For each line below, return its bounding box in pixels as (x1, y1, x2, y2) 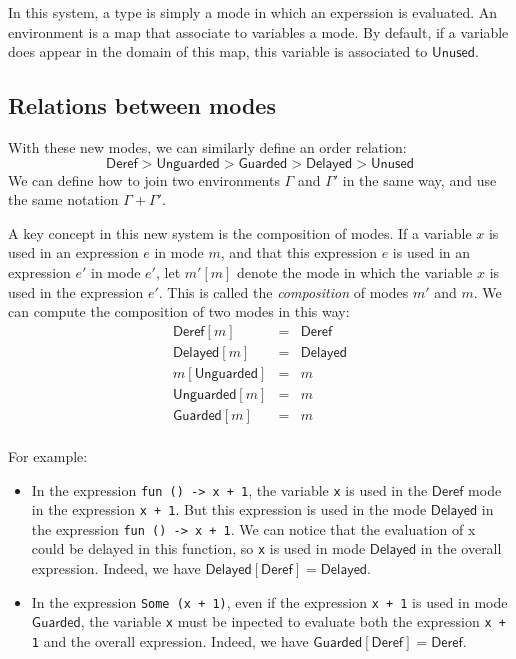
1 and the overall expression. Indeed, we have (31, 631, 309, 652)
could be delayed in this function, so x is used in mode (31, 538, 366, 559)
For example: (8, 445, 88, 466)
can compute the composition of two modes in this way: (8, 301, 350, 322)
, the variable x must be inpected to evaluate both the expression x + (80, 611, 506, 632)
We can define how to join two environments (8, 169, 280, 190)
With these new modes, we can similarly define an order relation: (8, 136, 407, 157)
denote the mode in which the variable (237, 261, 473, 282)
